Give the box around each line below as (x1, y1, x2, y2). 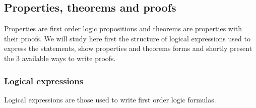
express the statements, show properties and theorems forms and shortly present (4, 43, 252, 53)
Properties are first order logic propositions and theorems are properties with (4, 23, 242, 34)
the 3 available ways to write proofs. (4, 52, 116, 63)
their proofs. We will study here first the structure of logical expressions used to (4, 33, 250, 43)
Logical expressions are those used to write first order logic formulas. (4, 94, 216, 104)
